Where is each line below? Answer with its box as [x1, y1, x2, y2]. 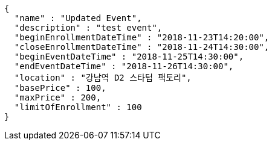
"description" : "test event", [14, 23, 163, 32]
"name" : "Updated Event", [14, 13, 142, 23]
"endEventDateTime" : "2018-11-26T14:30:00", [14, 61, 234, 71]
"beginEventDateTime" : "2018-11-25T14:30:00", [14, 52, 244, 61]
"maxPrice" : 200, [14, 93, 102, 102]
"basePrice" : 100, [14, 83, 106, 93]
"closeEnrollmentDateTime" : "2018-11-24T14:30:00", [14, 42, 270, 52]
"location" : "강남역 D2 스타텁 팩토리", [14, 73, 192, 82]
